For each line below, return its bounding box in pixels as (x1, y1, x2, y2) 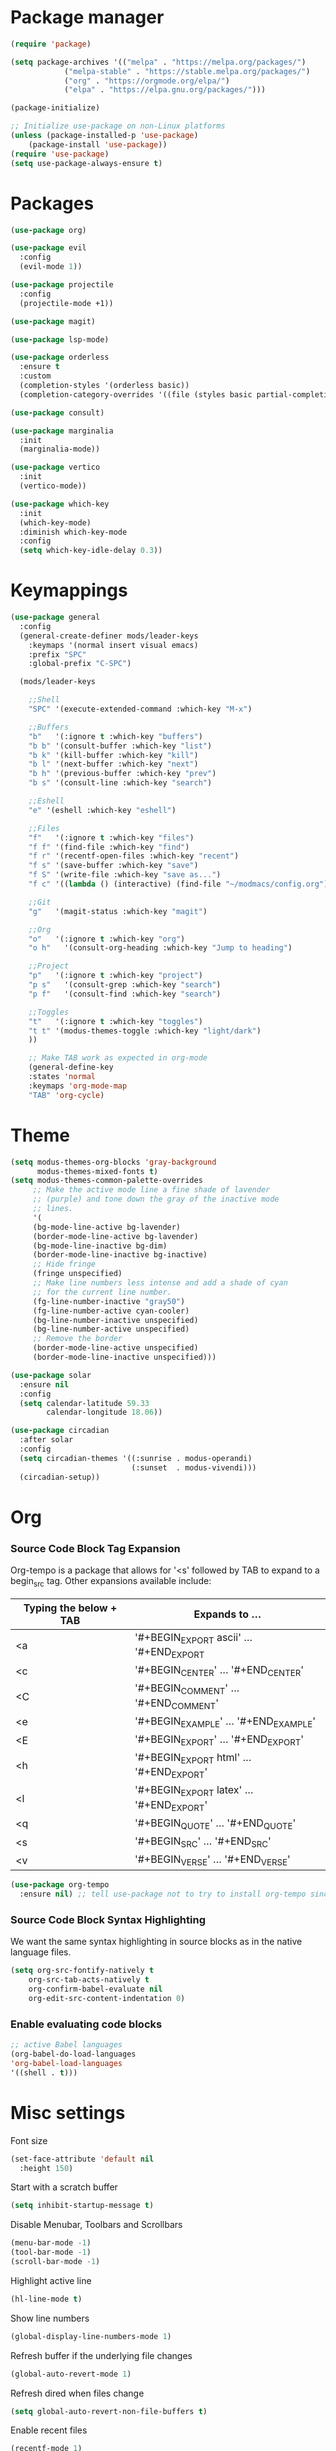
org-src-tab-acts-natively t (28, 1975, 150, 1985)
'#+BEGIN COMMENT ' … (134, 1681, 240, 1697)
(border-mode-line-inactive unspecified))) (32, 1352, 217, 1362)
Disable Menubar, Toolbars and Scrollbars (10, 2219, 183, 2231)
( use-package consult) (10, 407, 105, 418)
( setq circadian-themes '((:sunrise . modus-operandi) (19, 1453, 253, 1463)
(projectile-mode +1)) (19, 298, 114, 308)
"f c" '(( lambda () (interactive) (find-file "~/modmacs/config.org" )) (28, 879, 333, 890)
